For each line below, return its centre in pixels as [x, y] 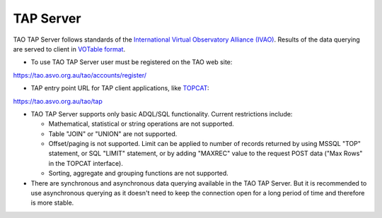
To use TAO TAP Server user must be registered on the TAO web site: [132, 62]
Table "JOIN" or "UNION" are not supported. [113, 133]
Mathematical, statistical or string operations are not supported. [141, 124]
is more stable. [52, 203]
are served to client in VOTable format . [69, 49]
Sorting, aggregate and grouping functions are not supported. [139, 174]
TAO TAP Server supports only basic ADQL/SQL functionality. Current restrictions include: [162, 114]
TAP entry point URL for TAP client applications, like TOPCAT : [120, 88]
